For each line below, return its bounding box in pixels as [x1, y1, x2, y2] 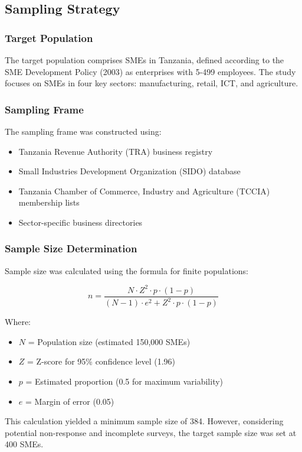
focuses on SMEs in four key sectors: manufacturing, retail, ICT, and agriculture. [5, 77, 298, 89]
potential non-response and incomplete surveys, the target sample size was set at [5, 426, 297, 438]
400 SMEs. [5, 438, 44, 450]
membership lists [18, 196, 80, 209]
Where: [5, 316, 31, 328]
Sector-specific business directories [18, 216, 143, 228]
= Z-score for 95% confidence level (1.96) [27, 355, 175, 368]
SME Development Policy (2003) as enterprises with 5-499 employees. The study [5, 65, 296, 77]
